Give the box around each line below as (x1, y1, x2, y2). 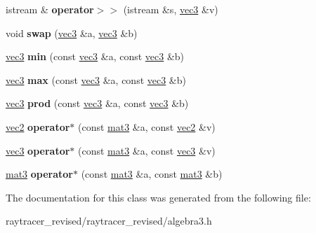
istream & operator (6, 2, 94, 16)
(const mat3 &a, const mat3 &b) (81, 167, 223, 181)
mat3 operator (6, 167, 74, 181)
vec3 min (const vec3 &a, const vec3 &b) (6, 49, 185, 64)
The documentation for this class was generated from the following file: (6, 190, 311, 204)
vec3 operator (6, 143, 70, 157)
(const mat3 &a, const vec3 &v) (78, 143, 216, 157)
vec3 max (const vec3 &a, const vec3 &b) (6, 72, 186, 87)
